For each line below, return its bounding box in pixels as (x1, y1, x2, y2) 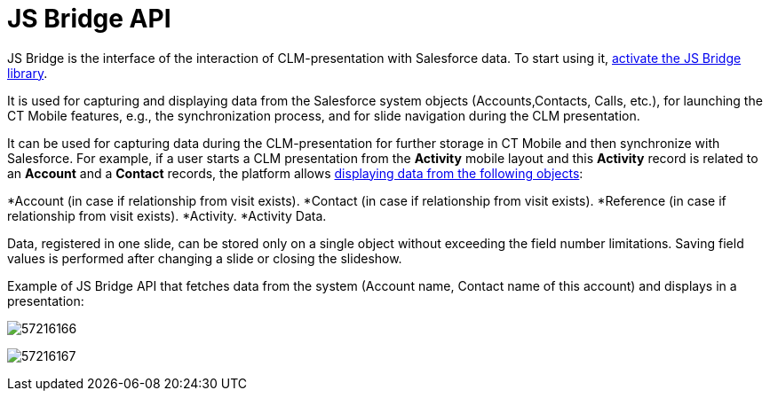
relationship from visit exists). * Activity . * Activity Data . (7, 207, 327, 223)
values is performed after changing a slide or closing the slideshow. (7, 250, 402, 266)
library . (7, 65, 48, 81)
